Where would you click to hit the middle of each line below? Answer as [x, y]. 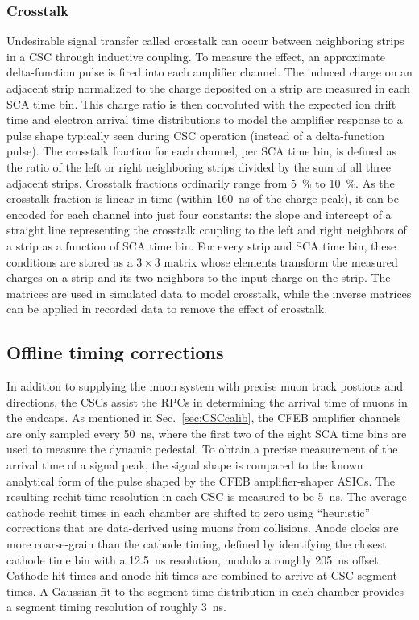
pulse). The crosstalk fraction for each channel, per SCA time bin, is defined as [201, 151]
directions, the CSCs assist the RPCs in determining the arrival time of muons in [207, 401]
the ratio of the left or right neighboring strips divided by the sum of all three [199, 166]
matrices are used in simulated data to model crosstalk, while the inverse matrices [209, 293]
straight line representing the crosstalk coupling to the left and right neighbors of [207, 230]
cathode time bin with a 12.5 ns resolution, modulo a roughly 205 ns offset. [194, 559]
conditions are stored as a [70, 261]
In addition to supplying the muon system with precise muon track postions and [205, 386]
